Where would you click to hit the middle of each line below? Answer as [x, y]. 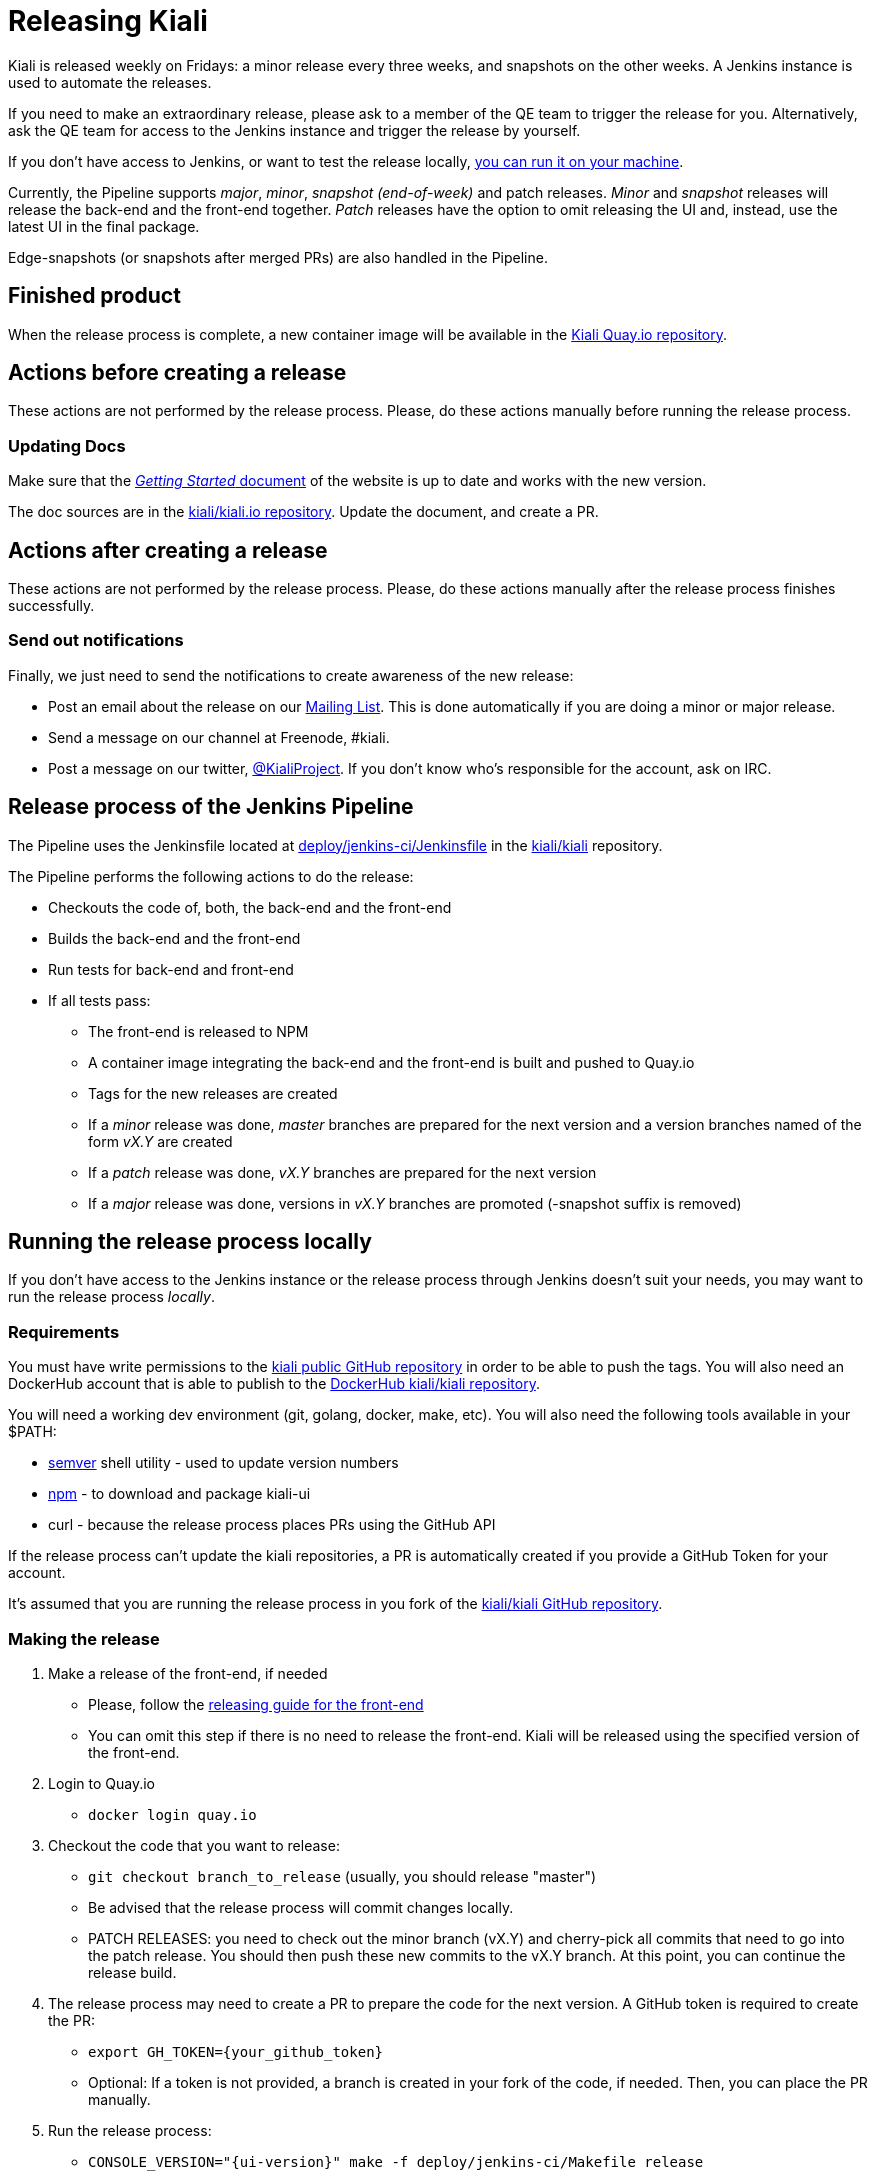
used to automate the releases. [110, 82]
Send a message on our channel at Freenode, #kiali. [219, 737]
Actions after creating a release [168, 550]
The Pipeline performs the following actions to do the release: [211, 876]
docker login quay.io [172, 1814]
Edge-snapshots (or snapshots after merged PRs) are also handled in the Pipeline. [278, 257]
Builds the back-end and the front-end [174, 938]
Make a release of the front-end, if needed [188, 1673]
